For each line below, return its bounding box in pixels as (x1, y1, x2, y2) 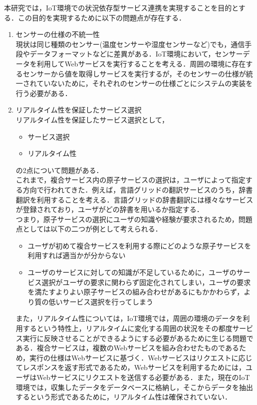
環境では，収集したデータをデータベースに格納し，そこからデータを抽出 (15, 381, 254, 392)
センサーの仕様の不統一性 (15, 29, 100, 39)
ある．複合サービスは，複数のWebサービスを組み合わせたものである (15, 342, 239, 353)
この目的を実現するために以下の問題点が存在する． (17, 12, 186, 22)
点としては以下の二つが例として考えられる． (15, 223, 162, 234)
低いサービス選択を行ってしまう (48, 296, 153, 306)
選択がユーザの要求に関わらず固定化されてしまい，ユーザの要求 (41, 276, 251, 287)
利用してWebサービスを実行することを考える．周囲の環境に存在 (36, 58, 246, 68)
